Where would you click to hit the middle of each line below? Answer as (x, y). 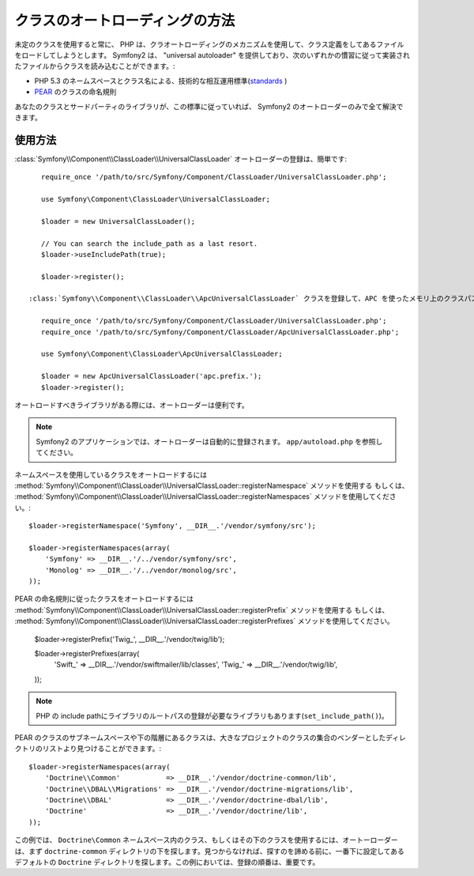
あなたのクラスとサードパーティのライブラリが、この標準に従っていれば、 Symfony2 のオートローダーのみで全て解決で (209, 106)
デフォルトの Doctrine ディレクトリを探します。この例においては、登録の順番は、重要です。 (167, 862)
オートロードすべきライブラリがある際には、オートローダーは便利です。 (132, 405)
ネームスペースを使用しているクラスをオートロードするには (111, 474)
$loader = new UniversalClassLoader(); (118, 221)
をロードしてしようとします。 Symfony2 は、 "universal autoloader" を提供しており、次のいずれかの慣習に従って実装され (212, 55)
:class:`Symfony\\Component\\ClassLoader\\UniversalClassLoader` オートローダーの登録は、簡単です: (181, 159)
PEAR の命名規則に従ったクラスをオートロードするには (104, 599)
